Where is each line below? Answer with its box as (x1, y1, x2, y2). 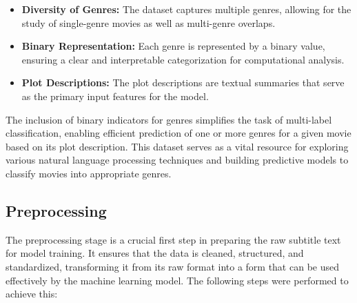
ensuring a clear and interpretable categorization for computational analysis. (21, 52, 345, 66)
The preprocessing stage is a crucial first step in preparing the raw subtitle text (6, 232, 341, 246)
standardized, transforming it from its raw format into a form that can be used (6, 259, 339, 273)
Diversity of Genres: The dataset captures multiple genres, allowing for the (21, 2, 351, 16)
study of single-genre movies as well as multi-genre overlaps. (21, 15, 276, 30)
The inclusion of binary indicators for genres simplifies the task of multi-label (6, 112, 332, 126)
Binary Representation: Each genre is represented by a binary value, (21, 39, 325, 53)
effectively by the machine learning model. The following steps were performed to (6, 273, 349, 287)
